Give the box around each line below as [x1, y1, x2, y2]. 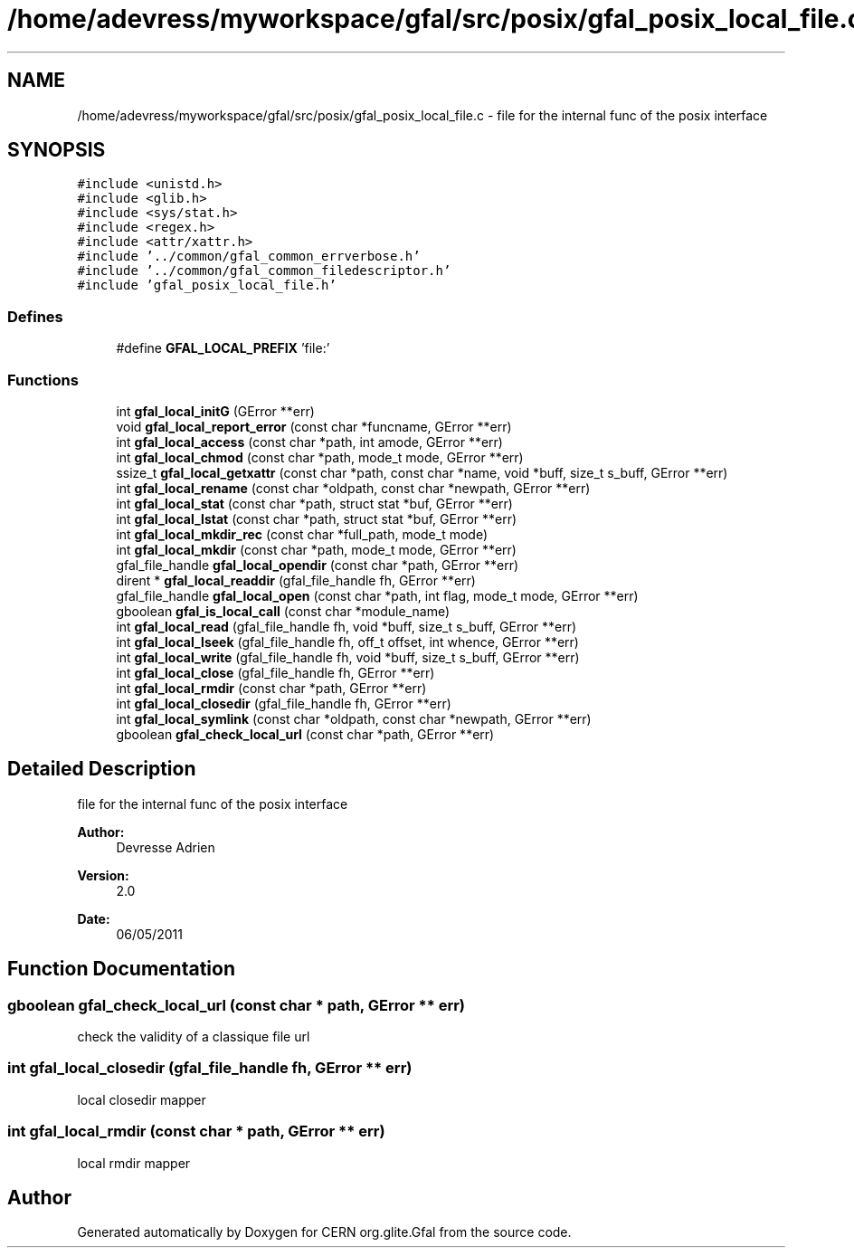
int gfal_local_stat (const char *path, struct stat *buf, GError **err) [116, 495, 513, 511]
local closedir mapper [77, 1091, 206, 1108]
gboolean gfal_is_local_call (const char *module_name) [116, 603, 451, 619]
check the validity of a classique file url [77, 1029, 310, 1044]
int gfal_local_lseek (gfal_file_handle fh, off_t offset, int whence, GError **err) [116, 633, 579, 650]
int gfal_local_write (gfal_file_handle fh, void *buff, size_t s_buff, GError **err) [116, 649, 580, 665]
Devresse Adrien [116, 839, 215, 855]
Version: [77, 867, 129, 883]
